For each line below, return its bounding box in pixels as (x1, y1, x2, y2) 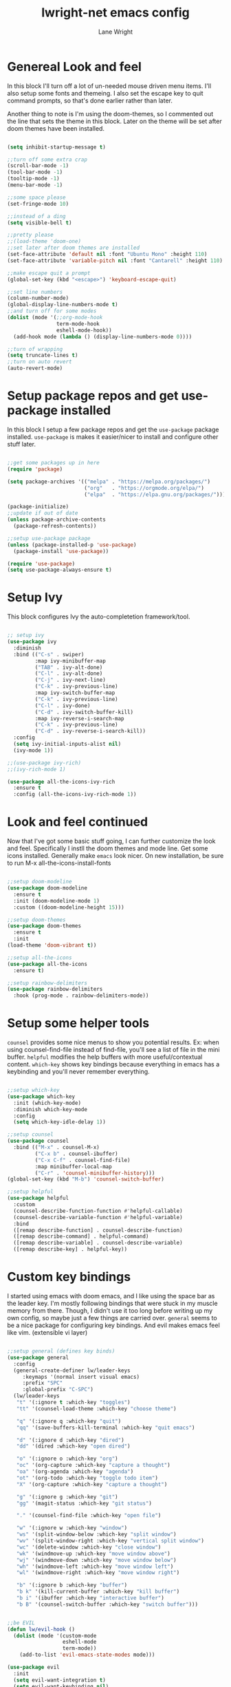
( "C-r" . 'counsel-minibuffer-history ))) (34, 1170, 155, 1176)
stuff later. (7, 440, 36, 448)
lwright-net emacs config (41, 5, 190, 21)
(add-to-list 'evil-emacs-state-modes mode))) (19, 1651, 155, 1659)
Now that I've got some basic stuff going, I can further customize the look (7, 837, 216, 846)
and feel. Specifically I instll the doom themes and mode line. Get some (7, 844, 208, 852)
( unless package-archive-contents (7, 516, 107, 524)
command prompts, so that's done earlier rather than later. (7, 96, 173, 105)
